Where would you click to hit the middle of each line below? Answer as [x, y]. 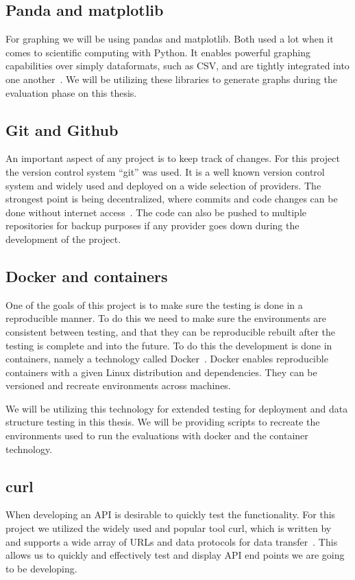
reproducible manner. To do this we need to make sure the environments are [166, 318]
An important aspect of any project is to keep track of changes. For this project [173, 158]
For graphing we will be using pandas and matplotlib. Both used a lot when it [170, 39]
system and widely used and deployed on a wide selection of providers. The [163, 185]
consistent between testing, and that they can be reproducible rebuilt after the [171, 331]
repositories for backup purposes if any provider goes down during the [152, 225]
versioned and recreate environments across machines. [118, 385]
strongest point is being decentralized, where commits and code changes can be [172, 199]
